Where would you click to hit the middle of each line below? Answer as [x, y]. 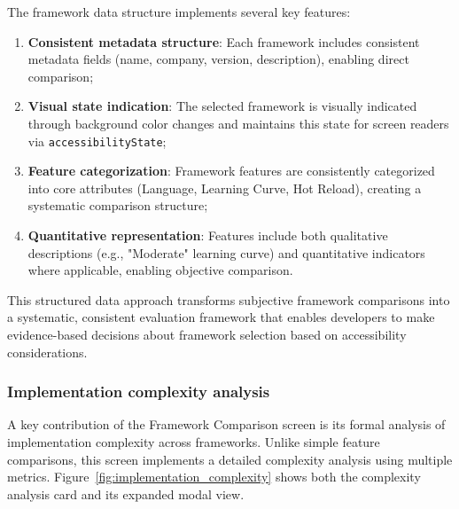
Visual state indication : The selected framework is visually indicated [222, 106]
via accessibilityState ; [97, 141]
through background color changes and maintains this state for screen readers [238, 123]
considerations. [47, 352]
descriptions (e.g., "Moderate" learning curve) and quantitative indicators [226, 252]
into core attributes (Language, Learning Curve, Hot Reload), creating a [225, 188]
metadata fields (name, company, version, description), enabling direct [218, 59]
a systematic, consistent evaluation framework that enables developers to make [221, 317]
